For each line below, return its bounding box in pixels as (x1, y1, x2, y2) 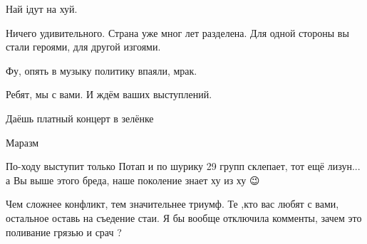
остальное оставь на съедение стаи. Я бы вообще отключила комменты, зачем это (6, 210, 362, 225)
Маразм (6, 134, 39, 149)
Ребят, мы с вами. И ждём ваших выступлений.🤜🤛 (6, 87, 217, 102)
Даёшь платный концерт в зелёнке (6, 110, 154, 125)
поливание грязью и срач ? (6, 224, 122, 239)
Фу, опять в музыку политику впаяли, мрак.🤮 (6, 63, 200, 78)
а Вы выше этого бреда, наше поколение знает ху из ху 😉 (6, 172, 260, 187)
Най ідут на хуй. (6, 1, 78, 16)
